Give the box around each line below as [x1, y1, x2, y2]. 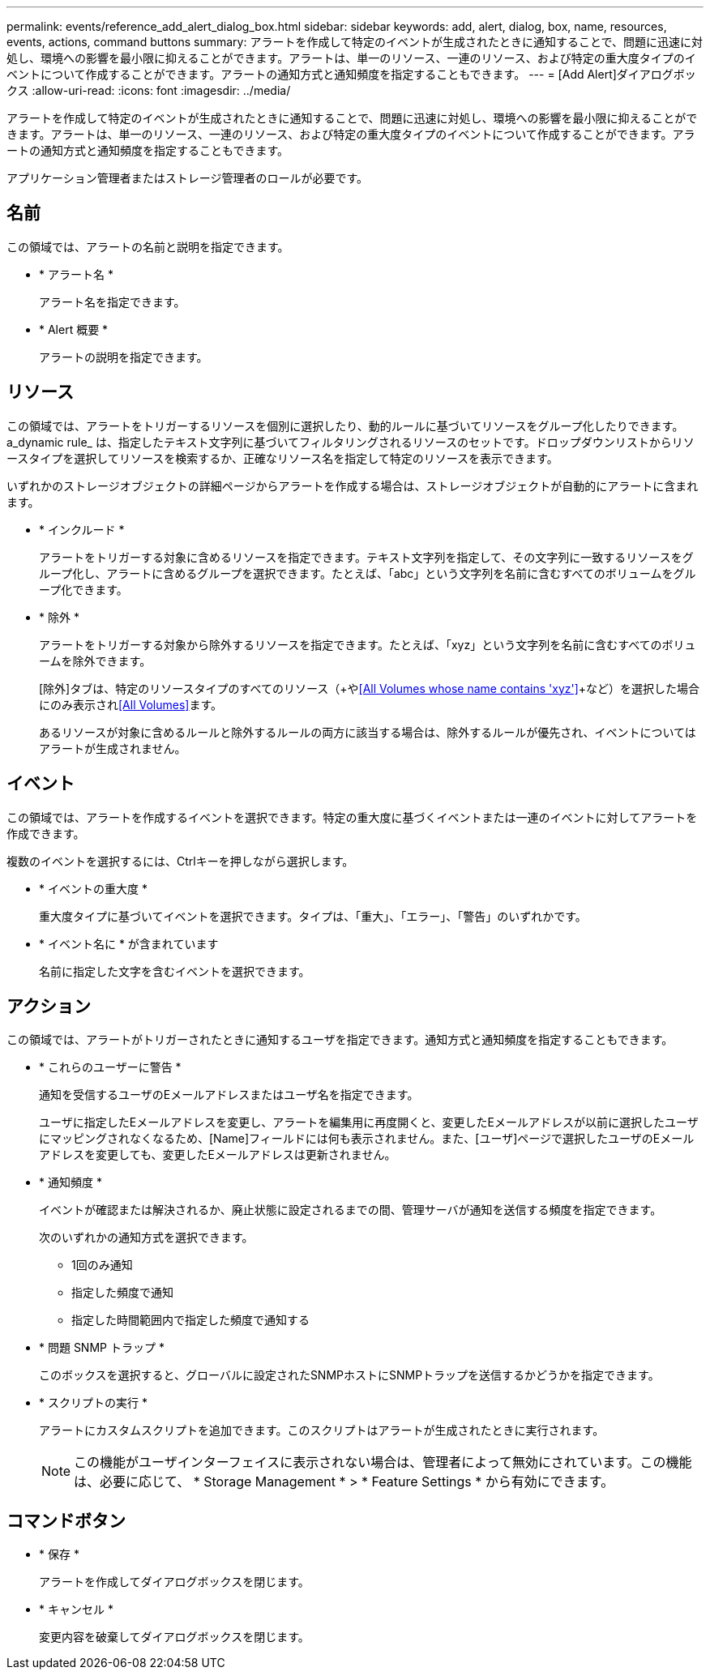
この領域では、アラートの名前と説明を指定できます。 [6, 239, 289, 254]
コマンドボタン [6, 1510, 126, 1531]
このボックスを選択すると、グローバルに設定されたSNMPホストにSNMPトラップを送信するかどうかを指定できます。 [39, 1368, 660, 1383]
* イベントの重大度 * [39, 881, 148, 896]
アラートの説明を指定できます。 [39, 349, 208, 364]
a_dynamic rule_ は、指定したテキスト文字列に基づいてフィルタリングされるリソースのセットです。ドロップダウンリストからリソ [6, 434, 695, 449]
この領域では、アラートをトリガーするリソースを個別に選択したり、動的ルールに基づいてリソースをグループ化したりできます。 [6, 418, 684, 433]
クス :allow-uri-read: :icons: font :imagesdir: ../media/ [6, 83, 291, 97]
